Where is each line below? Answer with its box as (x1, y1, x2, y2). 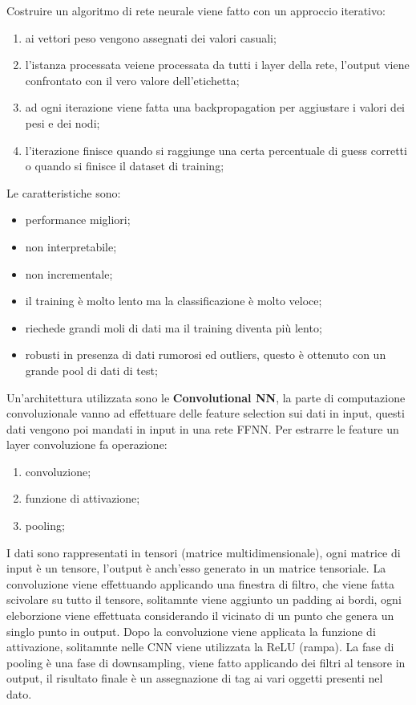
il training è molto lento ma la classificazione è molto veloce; (25, 292, 322, 309)
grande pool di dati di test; (25, 361, 158, 378)
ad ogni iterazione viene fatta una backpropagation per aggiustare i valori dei (25, 99, 405, 116)
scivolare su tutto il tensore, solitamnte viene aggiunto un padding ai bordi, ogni (6, 591, 402, 608)
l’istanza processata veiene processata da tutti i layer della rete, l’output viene (25, 56, 410, 73)
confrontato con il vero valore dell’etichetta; (25, 71, 240, 88)
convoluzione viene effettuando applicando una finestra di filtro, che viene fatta (6, 575, 394, 592)
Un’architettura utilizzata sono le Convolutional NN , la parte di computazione (6, 389, 406, 405)
